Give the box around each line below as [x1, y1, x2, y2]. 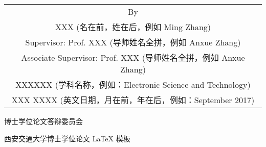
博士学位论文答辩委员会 [4, 116, 83, 126]
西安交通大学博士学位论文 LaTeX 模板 [4, 133, 130, 143]
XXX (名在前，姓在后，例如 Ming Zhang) [55, 21, 211, 33]
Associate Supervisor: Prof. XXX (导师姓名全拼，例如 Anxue [21, 52, 245, 63]
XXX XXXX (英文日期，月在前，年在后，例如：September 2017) [11, 94, 255, 106]
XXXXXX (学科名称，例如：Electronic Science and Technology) [15, 79, 251, 90]
